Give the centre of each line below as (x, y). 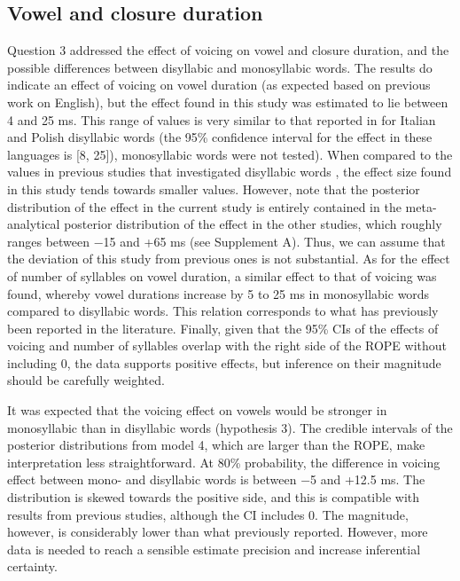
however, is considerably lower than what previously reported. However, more (218, 532)
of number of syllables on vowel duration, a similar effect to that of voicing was (222, 275)
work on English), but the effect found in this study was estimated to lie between (228, 102)
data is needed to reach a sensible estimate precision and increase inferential (214, 549)
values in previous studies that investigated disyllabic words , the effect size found (230, 172)
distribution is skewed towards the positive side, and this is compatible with (214, 497)
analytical (34, 224)
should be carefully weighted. (86, 380)
